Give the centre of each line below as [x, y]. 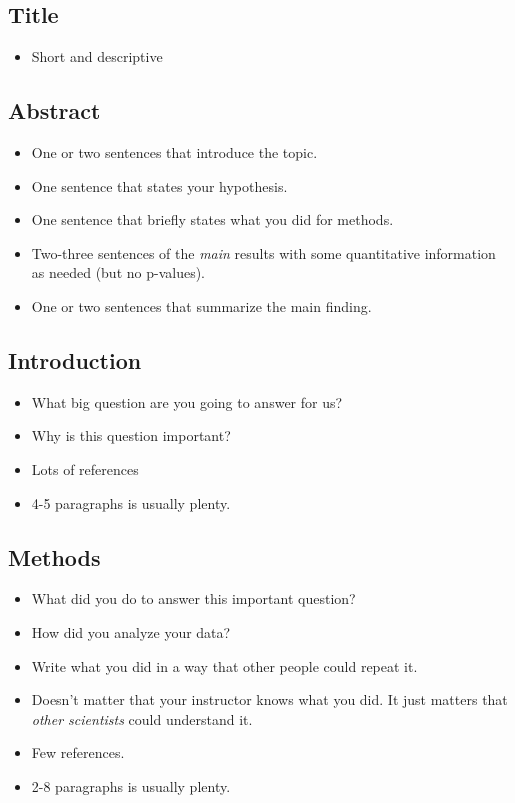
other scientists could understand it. [142, 718]
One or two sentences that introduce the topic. [174, 152]
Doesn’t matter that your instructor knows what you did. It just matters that [269, 699]
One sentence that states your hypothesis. [159, 185]
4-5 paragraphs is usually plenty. [131, 502]
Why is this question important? [131, 435]
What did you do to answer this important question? [193, 598]
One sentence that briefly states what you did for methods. [212, 219]
